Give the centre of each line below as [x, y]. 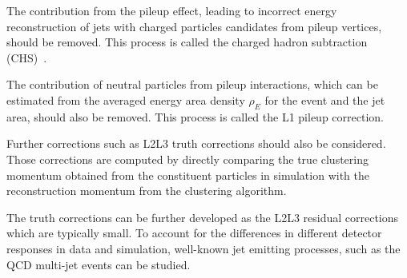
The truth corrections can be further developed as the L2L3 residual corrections [203, 217]
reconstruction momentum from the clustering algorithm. [147, 191]
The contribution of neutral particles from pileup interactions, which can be [192, 84]
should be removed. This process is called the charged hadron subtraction [187, 42]
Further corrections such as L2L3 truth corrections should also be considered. [196, 143]
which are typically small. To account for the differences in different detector [194, 233]
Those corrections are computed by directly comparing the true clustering [187, 159]
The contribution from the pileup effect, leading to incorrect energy [172, 10]
